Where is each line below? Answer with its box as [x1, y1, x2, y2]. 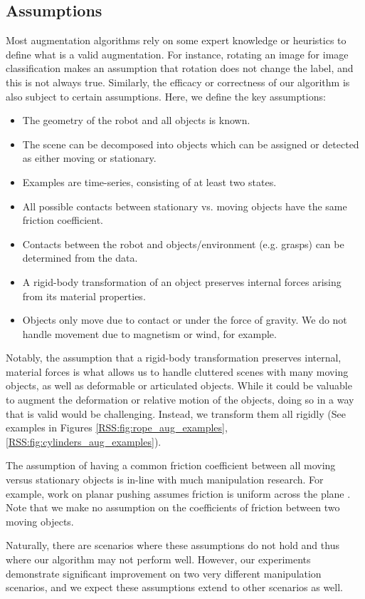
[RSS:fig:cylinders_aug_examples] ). [6, 434, 162, 449]
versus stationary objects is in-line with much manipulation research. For [6, 472, 324, 487]
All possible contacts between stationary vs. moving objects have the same [22, 198, 347, 213]
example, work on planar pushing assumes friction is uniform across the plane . [6, 486, 351, 501]
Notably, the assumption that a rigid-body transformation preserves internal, [6, 350, 342, 365]
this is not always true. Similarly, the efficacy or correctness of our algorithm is [6, 74, 350, 89]
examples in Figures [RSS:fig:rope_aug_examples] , [6, 420, 228, 435]
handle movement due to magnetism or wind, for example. [22, 326, 277, 341]
